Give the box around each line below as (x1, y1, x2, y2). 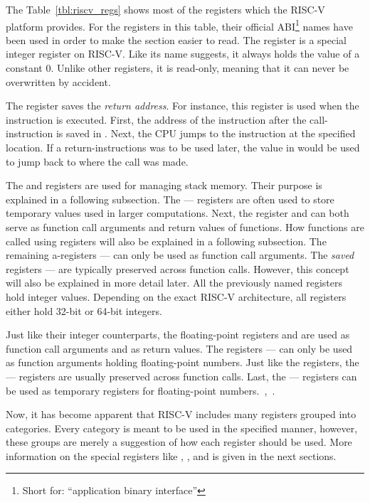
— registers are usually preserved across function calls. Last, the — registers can (6, 368, 357, 383)
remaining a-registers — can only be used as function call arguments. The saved (6, 247, 354, 262)
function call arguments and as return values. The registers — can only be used (6, 341, 353, 356)
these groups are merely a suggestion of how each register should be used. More (6, 434, 352, 449)
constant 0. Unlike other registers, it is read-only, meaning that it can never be (6, 60, 349, 75)
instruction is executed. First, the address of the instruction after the (6, 112, 307, 127)
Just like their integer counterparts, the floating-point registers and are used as (6, 327, 350, 342)
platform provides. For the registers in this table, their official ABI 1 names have (6, 16, 353, 33)
